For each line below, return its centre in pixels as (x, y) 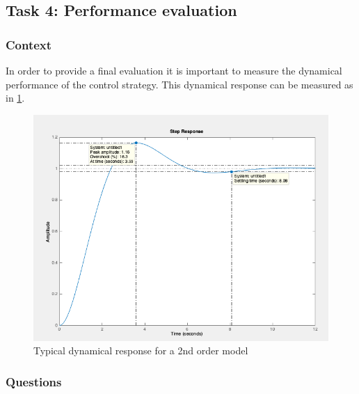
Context (29, 44)
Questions (34, 381)
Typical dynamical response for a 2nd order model (141, 350)
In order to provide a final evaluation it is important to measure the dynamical (174, 70)
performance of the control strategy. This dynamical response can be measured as (179, 84)
